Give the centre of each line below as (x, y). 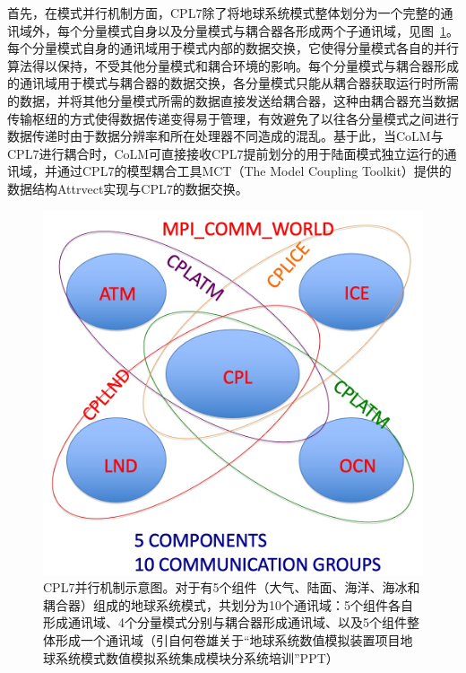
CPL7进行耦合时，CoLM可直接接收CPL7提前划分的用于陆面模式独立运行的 (226, 153)
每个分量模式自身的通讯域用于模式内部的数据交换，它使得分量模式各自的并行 (233, 48)
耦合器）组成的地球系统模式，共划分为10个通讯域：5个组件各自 (228, 604)
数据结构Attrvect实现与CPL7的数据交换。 (128, 188)
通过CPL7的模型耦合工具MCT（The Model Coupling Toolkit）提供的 (254, 171)
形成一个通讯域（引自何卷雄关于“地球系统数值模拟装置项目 (228, 639)
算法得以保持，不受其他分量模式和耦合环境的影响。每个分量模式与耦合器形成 (233, 65)
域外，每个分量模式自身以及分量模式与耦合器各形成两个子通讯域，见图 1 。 (239, 30)
